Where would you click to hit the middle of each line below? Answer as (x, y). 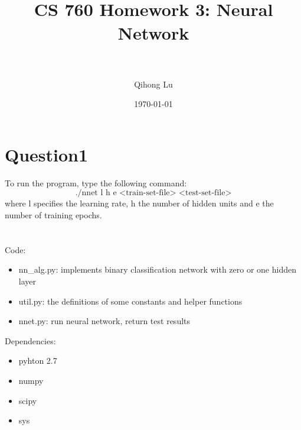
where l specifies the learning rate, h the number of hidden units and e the (139, 203)
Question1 (47, 154)
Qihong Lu (153, 84)
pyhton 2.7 (38, 361)
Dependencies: (30, 340)
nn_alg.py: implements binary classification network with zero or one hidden (157, 269)
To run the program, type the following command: (96, 182)
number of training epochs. (53, 215)
